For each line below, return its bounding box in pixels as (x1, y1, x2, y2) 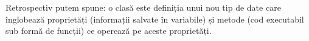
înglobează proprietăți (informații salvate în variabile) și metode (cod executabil (5, 12, 304, 25)
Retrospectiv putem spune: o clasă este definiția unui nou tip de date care (5, 1, 281, 13)
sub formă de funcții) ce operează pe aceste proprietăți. (5, 24, 212, 37)
